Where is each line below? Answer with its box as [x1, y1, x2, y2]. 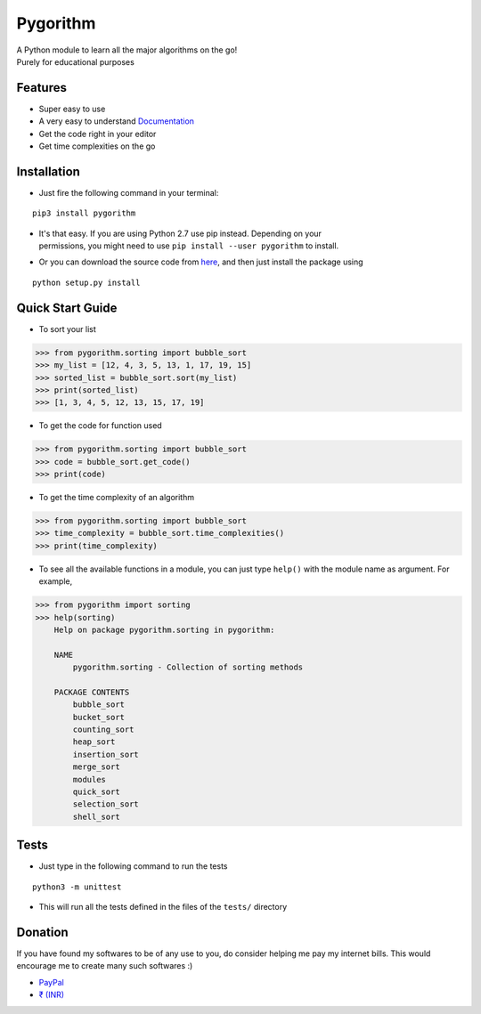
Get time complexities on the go [38, 141, 156, 151]
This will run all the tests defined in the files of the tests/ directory [38, 902, 288, 913]
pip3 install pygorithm [32, 208, 136, 218]
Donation [16, 924, 69, 939]
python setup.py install [32, 277, 141, 288]
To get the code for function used [38, 420, 162, 431]
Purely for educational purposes [16, 56, 135, 67]
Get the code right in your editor [38, 128, 157, 139]
